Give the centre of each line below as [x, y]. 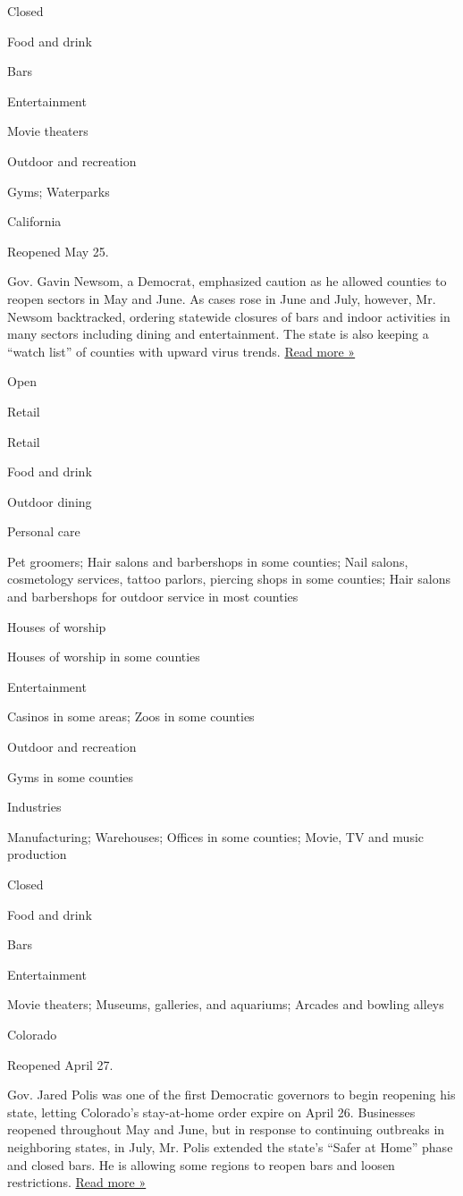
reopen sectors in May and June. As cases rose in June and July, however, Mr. [222, 298]
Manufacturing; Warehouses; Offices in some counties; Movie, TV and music [216, 836]
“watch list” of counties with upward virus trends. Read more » [181, 351]
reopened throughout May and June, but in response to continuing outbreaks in [226, 1129]
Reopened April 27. [60, 1064]
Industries [34, 807]
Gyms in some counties [71, 776]
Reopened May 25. [58, 251]
